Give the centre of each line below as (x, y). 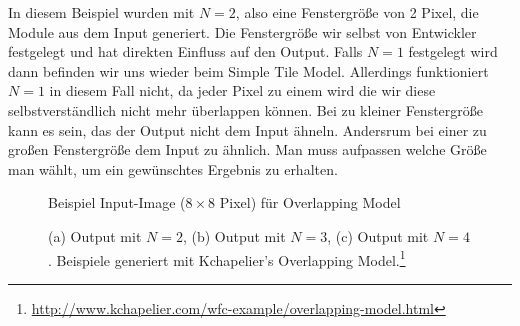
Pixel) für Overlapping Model (310, 202)
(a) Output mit (95, 235)
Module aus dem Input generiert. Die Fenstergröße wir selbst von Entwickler (242, 31)
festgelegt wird (453, 51)
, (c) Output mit (378, 235)
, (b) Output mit (234, 235)
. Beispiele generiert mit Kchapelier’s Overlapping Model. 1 (227, 258)
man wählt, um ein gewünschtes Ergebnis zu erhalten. (173, 168)
